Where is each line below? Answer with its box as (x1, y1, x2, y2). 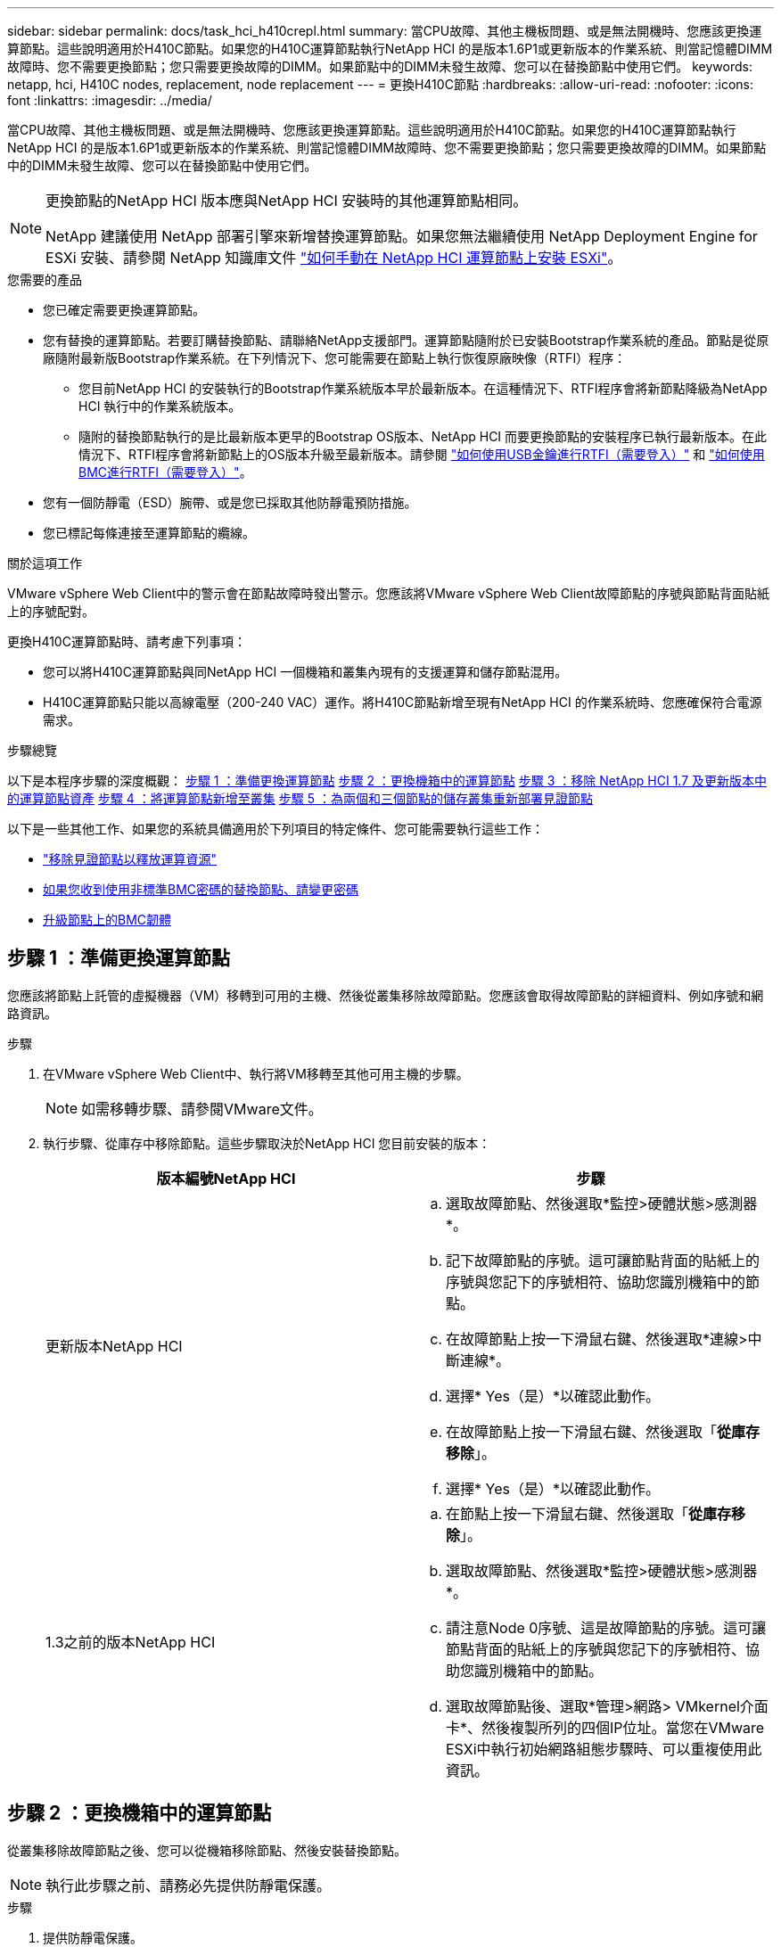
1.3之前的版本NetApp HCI (45, 1632, 216, 1651)
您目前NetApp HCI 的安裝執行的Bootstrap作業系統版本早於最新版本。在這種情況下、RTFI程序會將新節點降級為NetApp (78, 381, 768, 396)
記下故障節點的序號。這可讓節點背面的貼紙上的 (446, 1251, 760, 1269)
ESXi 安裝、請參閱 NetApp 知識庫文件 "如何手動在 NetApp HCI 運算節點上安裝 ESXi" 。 (45, 249, 622, 267)
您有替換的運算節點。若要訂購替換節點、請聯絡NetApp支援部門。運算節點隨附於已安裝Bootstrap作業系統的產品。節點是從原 (43, 333, 769, 348)
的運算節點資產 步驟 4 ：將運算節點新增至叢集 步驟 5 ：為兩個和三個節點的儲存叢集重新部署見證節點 (7, 791, 593, 806)
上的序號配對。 (7, 604, 95, 619)
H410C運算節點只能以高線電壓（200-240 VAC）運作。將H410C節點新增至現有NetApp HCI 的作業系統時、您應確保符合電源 (43, 694, 762, 710)
